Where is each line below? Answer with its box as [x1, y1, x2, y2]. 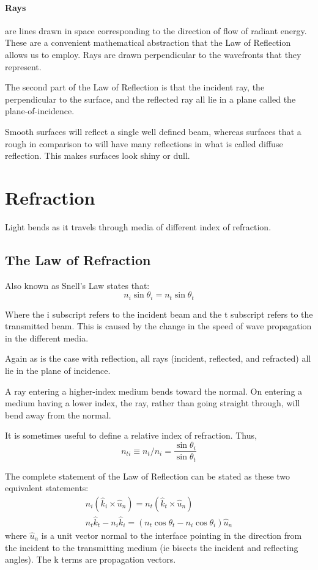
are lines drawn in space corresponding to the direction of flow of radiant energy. [5, 24, 307, 37]
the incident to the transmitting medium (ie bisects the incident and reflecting [5, 541, 298, 554]
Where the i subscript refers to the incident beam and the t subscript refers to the [5, 307, 313, 320]
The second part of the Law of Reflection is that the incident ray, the [5, 81, 265, 93]
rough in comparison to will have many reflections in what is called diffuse [5, 137, 283, 150]
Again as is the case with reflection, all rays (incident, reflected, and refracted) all [5, 352, 311, 365]
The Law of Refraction [5, 250, 151, 269]
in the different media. [5, 331, 89, 344]
